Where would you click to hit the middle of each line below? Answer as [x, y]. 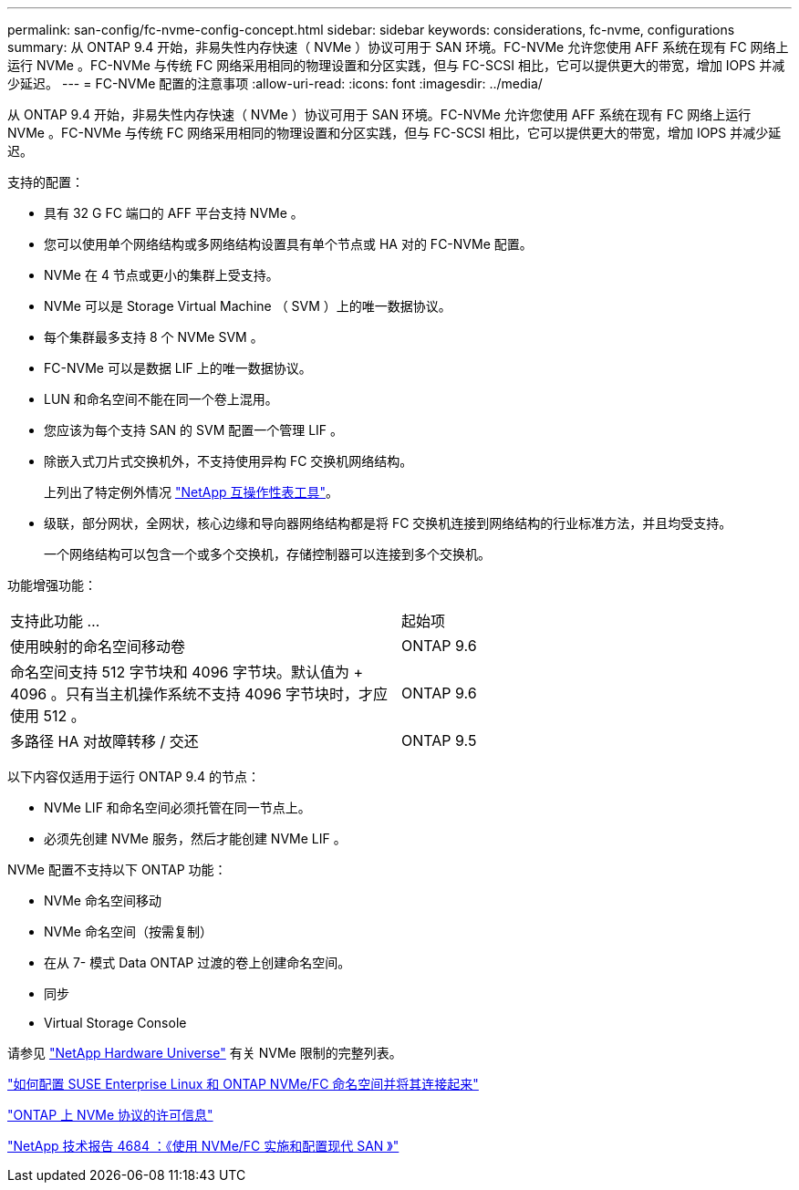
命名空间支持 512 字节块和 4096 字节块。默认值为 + [187, 672]
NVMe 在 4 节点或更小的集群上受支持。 [161, 275]
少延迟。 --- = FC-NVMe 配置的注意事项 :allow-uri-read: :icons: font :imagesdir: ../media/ [275, 83]
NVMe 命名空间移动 [103, 900]
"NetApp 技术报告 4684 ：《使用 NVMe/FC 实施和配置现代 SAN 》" [203, 1146]
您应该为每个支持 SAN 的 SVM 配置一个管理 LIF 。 [194, 430]
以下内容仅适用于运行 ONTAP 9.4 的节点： [134, 776]
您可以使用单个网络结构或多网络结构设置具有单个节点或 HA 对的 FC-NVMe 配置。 [288, 244]
